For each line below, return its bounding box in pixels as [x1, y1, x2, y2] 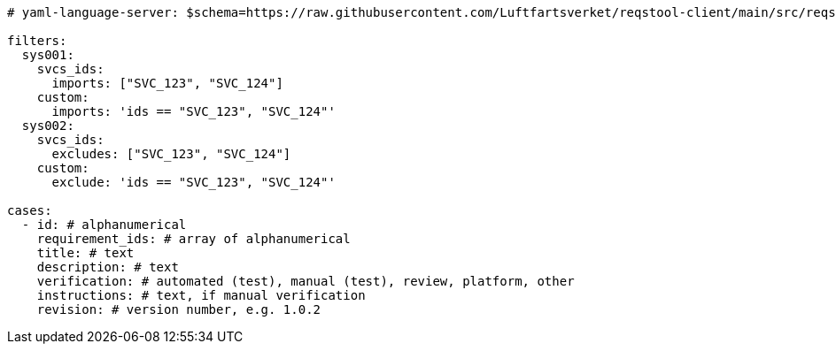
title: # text [36, 246, 135, 260]
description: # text [36, 260, 179, 274]
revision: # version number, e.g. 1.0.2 [36, 302, 321, 317]
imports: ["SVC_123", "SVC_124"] [51, 76, 283, 90]
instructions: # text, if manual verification [36, 288, 366, 302]
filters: [7, 34, 67, 48]
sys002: [21, 118, 74, 133]
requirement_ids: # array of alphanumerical [36, 232, 351, 246]
